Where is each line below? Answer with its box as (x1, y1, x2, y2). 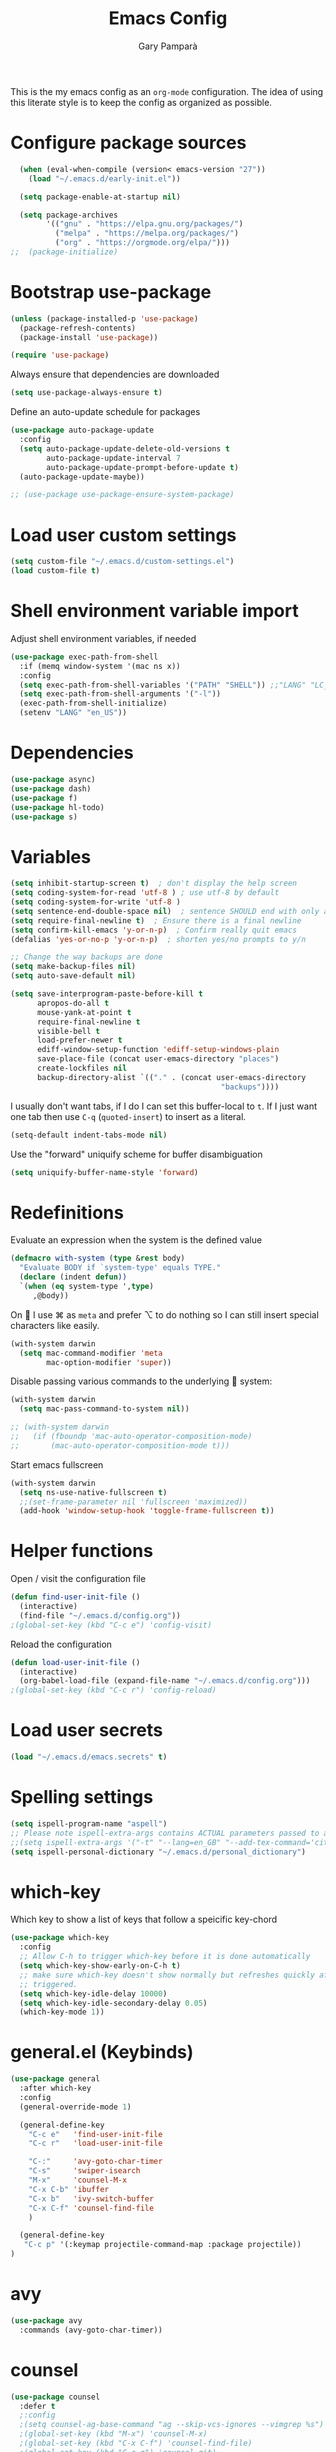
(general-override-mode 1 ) (19, 2102, 132, 2112)
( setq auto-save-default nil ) (10, 971, 137, 981)
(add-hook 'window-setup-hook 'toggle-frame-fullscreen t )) (19, 1506, 275, 1516)
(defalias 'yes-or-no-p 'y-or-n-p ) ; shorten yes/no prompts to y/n (10, 934, 307, 944)
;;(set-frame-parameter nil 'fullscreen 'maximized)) (19, 1497, 248, 1507)
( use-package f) (10, 793, 78, 803)
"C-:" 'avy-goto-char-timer (28, 2157, 163, 2167)
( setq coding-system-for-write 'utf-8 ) (10, 897, 182, 907)
